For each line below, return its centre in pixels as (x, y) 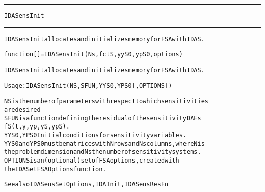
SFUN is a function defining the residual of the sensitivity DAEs (103, 118)
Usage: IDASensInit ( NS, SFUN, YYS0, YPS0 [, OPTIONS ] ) (88, 86)
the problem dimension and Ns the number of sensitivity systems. (103, 152)
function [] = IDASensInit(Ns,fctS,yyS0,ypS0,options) (94, 55)
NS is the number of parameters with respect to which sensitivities (106, 101)
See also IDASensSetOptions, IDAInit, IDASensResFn (86, 185)
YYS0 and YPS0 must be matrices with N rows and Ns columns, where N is (104, 143)
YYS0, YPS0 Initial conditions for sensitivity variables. (95, 135)
